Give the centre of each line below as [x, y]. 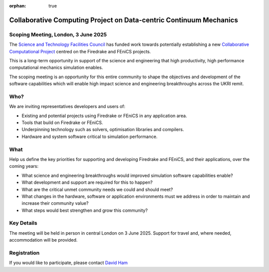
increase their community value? [55, 203]
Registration [24, 253]
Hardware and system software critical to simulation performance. [90, 136]
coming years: [24, 166]
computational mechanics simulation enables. [56, 68]
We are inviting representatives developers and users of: [67, 107]
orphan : [18, 6]
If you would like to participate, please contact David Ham [68, 263]
